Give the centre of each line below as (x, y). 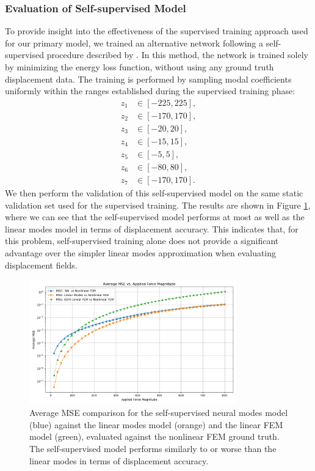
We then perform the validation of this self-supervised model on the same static (154, 193)
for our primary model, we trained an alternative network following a (134, 43)
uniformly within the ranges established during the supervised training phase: (150, 91)
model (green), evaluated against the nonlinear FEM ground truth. (154, 436)
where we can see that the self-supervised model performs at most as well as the (155, 217)
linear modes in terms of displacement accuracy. (119, 460)
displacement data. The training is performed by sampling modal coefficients (148, 79)
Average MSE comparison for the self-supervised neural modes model (159, 413)
